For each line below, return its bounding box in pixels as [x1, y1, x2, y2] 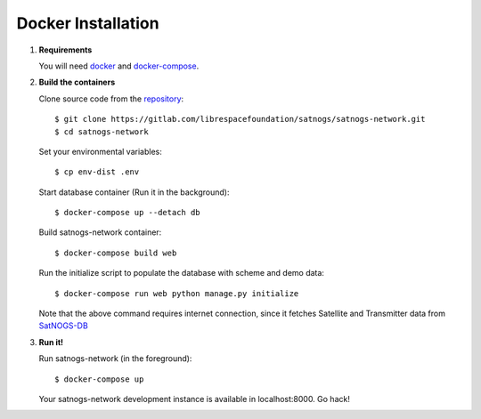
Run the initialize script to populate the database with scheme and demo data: [38, 268, 325, 278]
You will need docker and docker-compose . [38, 60, 200, 71]
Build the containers [38, 77, 116, 88]
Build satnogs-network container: [38, 227, 162, 238]
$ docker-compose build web [54, 247, 177, 258]
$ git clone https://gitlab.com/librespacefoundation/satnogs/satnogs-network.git [54, 114, 426, 125]
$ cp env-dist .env [54, 167, 140, 177]
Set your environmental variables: [38, 146, 162, 157]
